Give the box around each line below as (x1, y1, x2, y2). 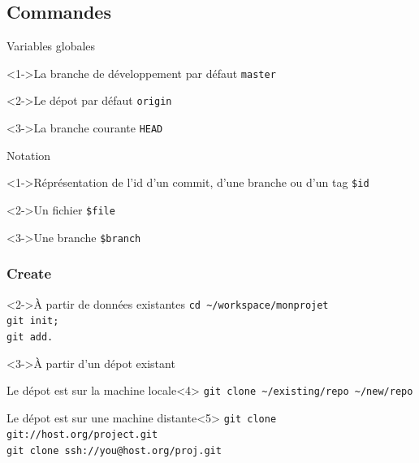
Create (6, 263, 52, 283)
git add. (6, 331, 54, 343)
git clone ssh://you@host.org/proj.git (6, 445, 222, 457)
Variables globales (6, 37, 96, 54)
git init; (6, 315, 59, 327)
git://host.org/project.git (6, 429, 158, 441)
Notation (6, 146, 51, 163)
